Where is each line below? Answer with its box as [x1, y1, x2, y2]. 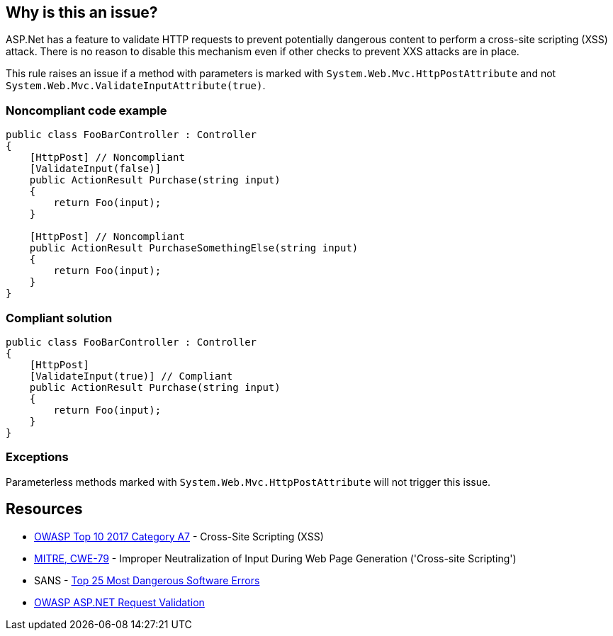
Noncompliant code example [6, 103, 167, 118]
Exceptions [6, 450, 69, 465]
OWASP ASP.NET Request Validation [34, 596, 205, 608]
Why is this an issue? [6, 4, 158, 21]
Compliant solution [6, 310, 113, 325]
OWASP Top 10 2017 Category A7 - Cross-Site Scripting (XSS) [34, 530, 324, 543]
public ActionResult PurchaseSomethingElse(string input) [29, 242, 359, 254]
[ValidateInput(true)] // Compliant [29, 370, 233, 382]
